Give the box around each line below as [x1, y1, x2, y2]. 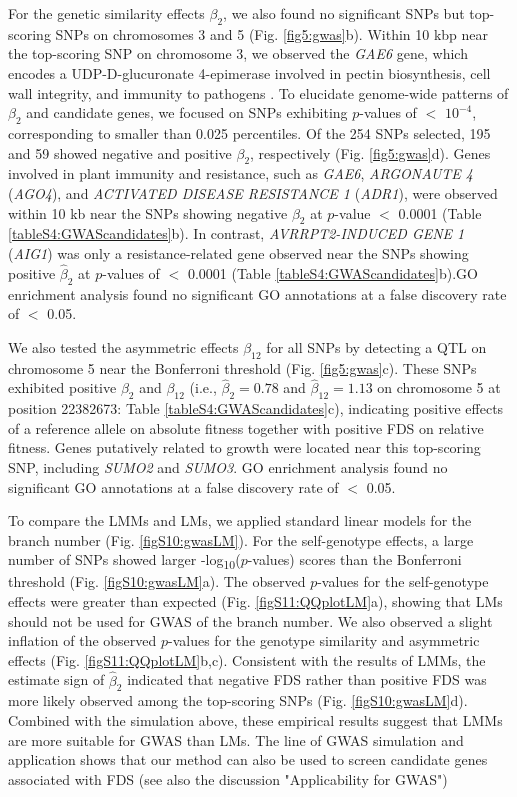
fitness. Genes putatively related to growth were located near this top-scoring [8, 437, 481, 458]
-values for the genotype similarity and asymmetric [168, 630, 480, 651]
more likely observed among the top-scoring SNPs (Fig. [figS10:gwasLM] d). [8, 690, 468, 711]
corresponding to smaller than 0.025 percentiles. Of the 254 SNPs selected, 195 [8, 122, 491, 143]
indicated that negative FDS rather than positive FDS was [127, 669, 487, 690]
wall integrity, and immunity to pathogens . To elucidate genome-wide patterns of [8, 82, 509, 103]
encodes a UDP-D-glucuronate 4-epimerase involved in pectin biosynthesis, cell [8, 62, 491, 83]
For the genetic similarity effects [8, 3, 205, 23]
